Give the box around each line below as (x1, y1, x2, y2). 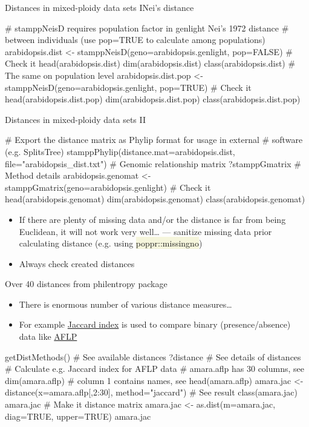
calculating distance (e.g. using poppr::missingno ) (19, 237, 203, 250)
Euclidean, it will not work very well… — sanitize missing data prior (19, 225, 272, 237)
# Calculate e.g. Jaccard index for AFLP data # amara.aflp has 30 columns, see (5, 362, 304, 375)
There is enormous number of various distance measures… (19, 297, 232, 310)
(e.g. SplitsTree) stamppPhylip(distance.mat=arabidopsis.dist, (5, 145, 235, 157)
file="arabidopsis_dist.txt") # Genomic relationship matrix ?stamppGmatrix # (5, 157, 301, 170)
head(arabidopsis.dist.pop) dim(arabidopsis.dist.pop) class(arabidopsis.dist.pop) (5, 93, 301, 105)
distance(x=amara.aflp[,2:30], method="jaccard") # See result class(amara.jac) (5, 386, 298, 399)
